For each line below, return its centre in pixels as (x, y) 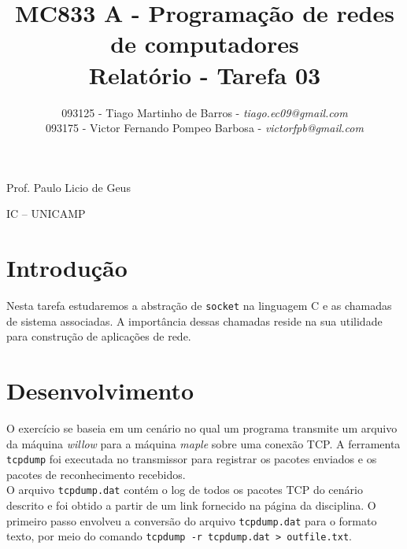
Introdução (67, 268)
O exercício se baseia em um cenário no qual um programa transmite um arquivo (202, 427)
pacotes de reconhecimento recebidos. (96, 474)
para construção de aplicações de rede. (99, 336)
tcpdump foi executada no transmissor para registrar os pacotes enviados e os (192, 459)
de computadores (205, 44)
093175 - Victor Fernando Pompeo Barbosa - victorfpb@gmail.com (205, 128)
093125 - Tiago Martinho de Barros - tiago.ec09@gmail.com (205, 112)
